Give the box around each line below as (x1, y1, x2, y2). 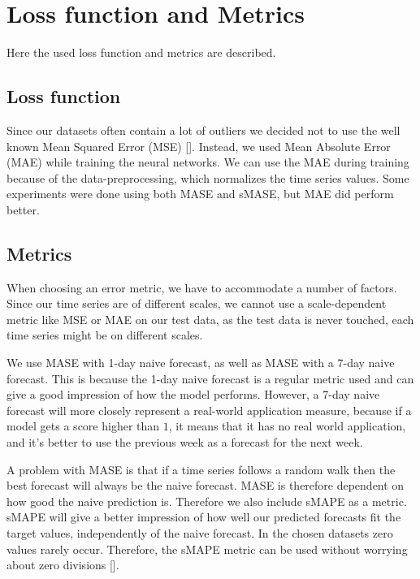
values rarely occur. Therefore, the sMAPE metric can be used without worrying (6, 540, 408, 557)
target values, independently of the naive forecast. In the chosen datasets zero (6, 525, 393, 541)
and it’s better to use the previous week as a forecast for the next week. (6, 434, 363, 451)
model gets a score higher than (6, 417, 160, 434)
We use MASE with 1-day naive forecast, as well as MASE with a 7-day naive (6, 354, 395, 371)
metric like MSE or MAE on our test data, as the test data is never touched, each (6, 310, 414, 327)
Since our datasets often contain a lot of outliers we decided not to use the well (6, 121, 401, 138)
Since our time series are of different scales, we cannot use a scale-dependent (6, 295, 387, 312)
